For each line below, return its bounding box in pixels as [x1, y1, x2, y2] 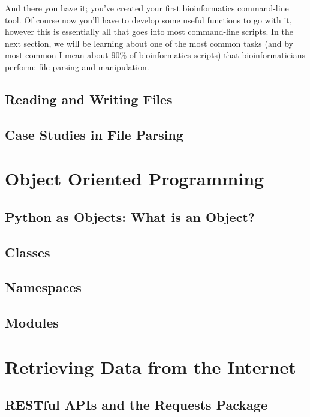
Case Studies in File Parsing [5, 125, 183, 143]
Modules [5, 313, 59, 332]
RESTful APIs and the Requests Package [5, 395, 267, 414]
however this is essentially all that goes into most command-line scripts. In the [5, 25, 293, 38]
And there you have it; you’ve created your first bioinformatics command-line [5, 2, 289, 14]
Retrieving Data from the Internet [5, 354, 296, 379]
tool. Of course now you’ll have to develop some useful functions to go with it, [5, 13, 292, 26]
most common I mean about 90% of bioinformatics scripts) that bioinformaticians [5, 49, 306, 61]
